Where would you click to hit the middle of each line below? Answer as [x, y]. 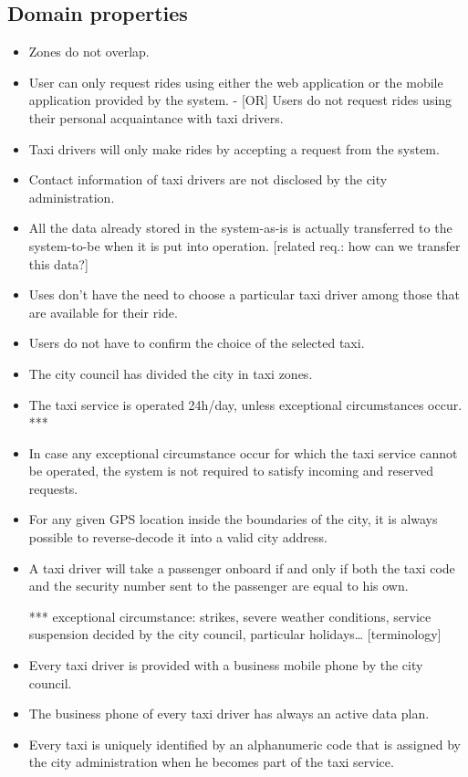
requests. [53, 488]
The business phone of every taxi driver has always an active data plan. [229, 714]
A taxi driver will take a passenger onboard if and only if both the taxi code [242, 567]
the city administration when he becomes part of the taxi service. [211, 762]
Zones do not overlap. [89, 52]
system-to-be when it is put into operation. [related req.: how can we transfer [244, 245]
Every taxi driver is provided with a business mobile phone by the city [226, 665]
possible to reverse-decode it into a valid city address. [178, 537]
